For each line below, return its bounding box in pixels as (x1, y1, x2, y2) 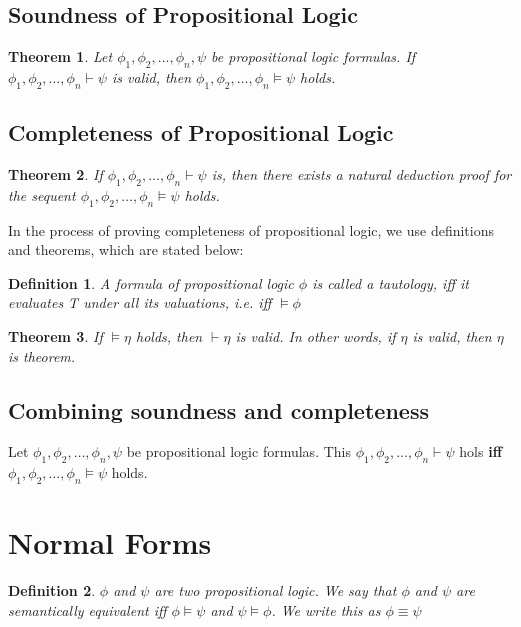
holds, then (136, 325, 203, 346)
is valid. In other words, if (235, 325, 396, 346)
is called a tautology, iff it (312, 272, 469, 293)
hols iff (459, 441, 503, 462)
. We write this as (271, 599, 381, 620)
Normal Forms (8, 522, 212, 563)
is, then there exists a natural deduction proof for (211, 164, 512, 184)
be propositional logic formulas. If (211, 46, 416, 67)
